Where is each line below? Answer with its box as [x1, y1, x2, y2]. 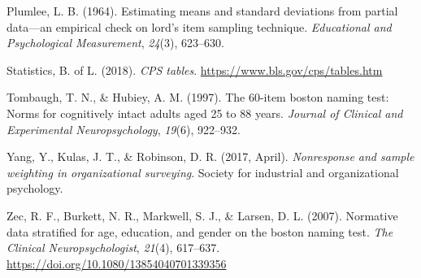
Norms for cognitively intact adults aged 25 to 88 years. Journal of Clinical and [7, 104, 403, 121]
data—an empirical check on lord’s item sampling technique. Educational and [7, 18, 392, 35]
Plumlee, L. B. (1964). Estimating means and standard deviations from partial [7, 2, 398, 19]
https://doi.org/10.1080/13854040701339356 [7, 254, 227, 271]
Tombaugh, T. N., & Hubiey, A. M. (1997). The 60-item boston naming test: [7, 89, 389, 106]
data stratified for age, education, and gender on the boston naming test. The [7, 223, 393, 240]
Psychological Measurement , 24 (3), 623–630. [7, 34, 224, 51]
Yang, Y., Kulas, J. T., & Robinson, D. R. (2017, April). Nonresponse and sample [7, 148, 414, 165]
